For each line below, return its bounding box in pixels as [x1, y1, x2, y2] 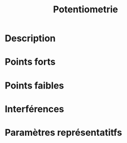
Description [5, 32, 56, 44]
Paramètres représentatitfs [5, 127, 122, 138]
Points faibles [5, 80, 65, 91]
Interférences [5, 103, 65, 115]
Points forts [5, 56, 56, 68]
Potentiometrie [53, 4, 118, 15]
